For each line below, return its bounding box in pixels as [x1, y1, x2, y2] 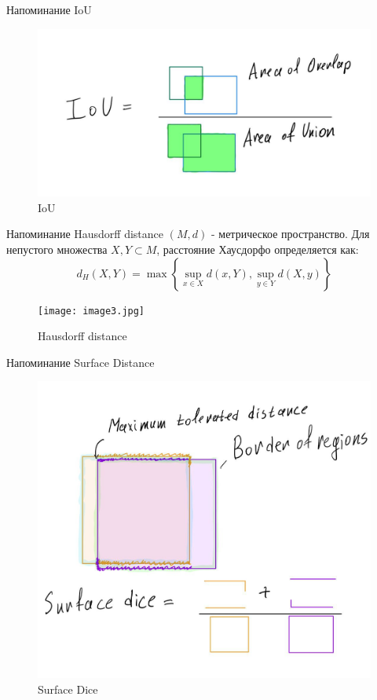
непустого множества [6, 241, 108, 258]
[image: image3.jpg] [38, 305, 145, 317]
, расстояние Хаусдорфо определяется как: [156, 241, 359, 258]
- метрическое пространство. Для [210, 225, 370, 242]
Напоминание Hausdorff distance [6, 225, 164, 242]
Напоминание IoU [6, 2, 92, 17]
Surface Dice [38, 681, 98, 698]
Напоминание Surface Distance [6, 354, 155, 370]
